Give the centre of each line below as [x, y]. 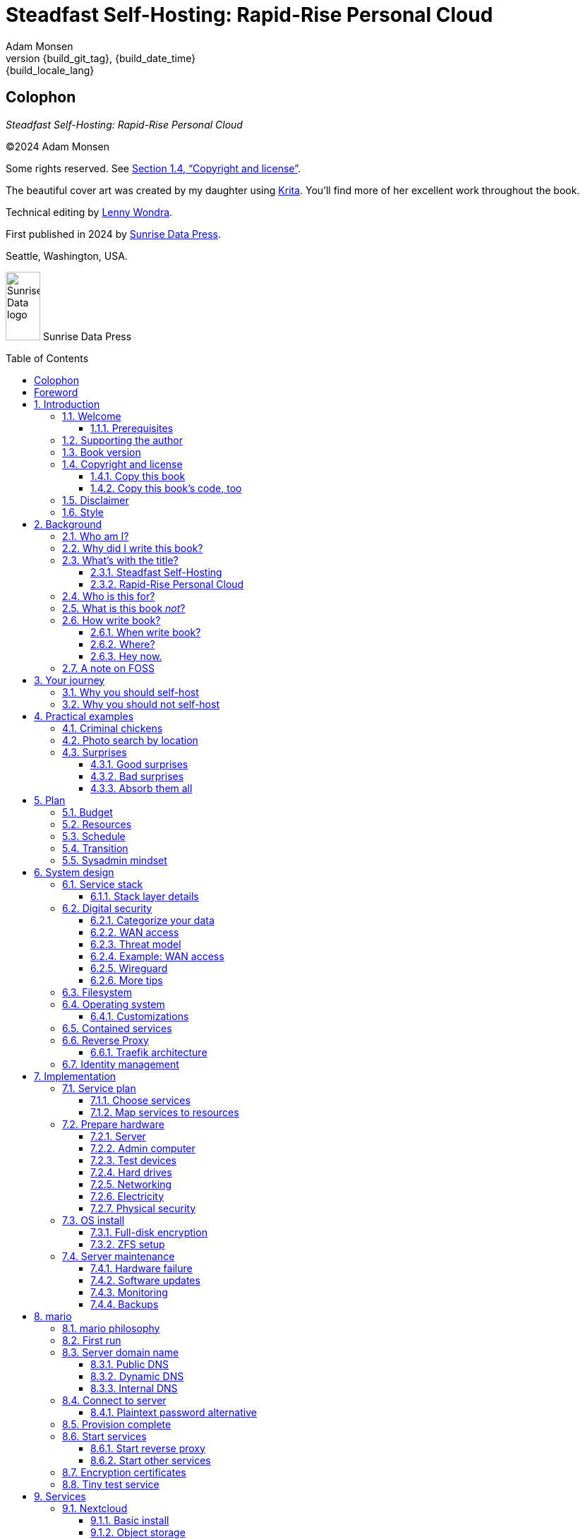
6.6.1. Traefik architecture [149, 1052]
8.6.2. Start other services [151, 1460]
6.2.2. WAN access [135, 932]
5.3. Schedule [94, 836]
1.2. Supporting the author [122, 440]
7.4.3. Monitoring [129, 1292]
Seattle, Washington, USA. [67, 256]
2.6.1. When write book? [146, 632]
